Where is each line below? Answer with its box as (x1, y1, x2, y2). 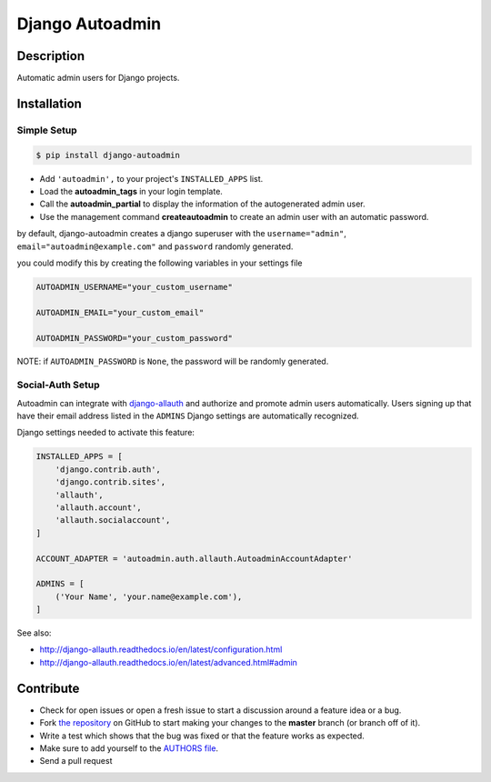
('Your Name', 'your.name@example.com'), (55, 591, 243, 602)
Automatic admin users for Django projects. (16, 73, 180, 84)
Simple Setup (16, 124, 77, 136)
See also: (16, 627, 52, 638)
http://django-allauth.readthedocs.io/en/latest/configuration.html (39, 644, 283, 655)
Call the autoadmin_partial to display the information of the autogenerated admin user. (39, 198, 366, 209)
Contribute (16, 680, 80, 696)
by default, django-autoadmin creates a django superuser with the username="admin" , (16, 228, 347, 239)
